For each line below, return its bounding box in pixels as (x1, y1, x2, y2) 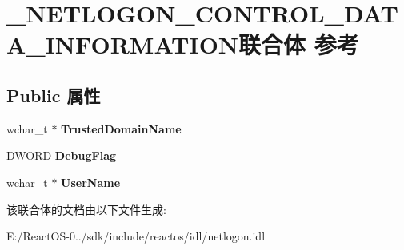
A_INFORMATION (6, 28, 239, 61)
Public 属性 (6, 82, 101, 107)
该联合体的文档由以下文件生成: (6, 200, 166, 217)
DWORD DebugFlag (6, 147, 117, 164)
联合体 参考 (238, 28, 359, 61)
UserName (61, 173, 121, 190)
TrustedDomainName (61, 120, 182, 137)
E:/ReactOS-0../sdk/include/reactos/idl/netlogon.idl (6, 228, 266, 244)
